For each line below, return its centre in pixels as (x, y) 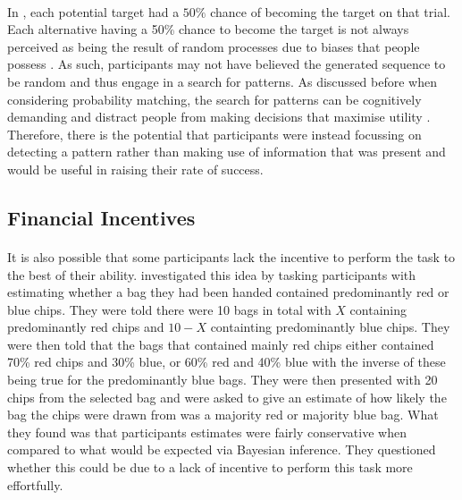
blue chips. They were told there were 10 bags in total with (169, 309)
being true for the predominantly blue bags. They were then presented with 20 (223, 380)
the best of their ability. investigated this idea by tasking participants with (212, 274)
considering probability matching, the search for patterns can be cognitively (214, 99)
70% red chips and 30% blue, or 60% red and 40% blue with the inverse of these (227, 362)
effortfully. (35, 484)
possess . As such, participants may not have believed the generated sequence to (227, 64)
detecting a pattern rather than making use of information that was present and (227, 152)
